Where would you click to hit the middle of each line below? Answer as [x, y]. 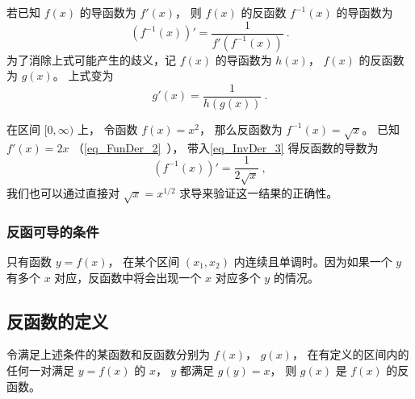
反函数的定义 [57, 320]
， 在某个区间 [144, 261]
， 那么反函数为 [241, 129]
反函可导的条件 [53, 231]
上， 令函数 [107, 129]
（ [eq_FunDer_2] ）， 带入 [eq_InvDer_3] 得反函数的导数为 [226, 147]
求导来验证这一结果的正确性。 [259, 192]
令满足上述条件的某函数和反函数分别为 [108, 354]
